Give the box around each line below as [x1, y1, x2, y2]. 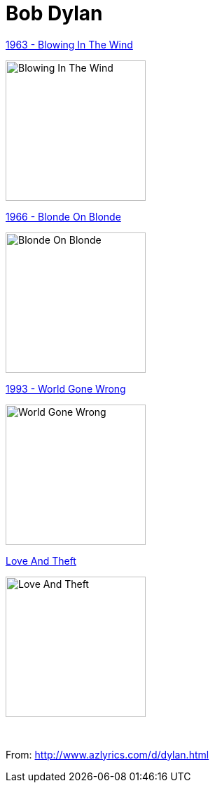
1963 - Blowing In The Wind [6, 38, 133, 51]
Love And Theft [6, 554, 76, 567]
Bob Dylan [6, 1, 103, 25]
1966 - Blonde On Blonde [6, 210, 121, 223]
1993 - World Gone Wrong [6, 382, 126, 395]
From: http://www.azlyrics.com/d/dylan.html [6, 748, 209, 761]
